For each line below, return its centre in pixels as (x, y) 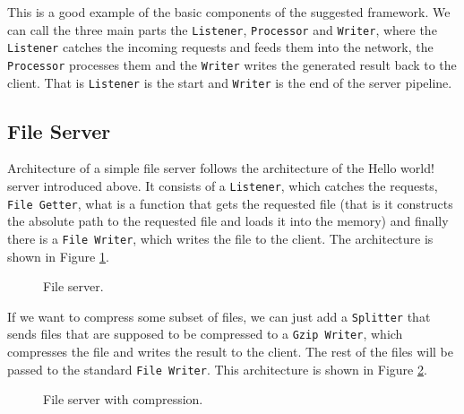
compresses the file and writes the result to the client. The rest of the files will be (231, 352)
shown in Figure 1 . (58, 256)
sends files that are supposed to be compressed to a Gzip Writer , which (205, 334)
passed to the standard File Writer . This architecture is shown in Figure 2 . (217, 369)
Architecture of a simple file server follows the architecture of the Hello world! (221, 168)
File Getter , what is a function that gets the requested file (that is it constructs (230, 203)
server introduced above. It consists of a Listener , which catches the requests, (223, 186)
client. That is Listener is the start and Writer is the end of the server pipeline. (230, 82)
